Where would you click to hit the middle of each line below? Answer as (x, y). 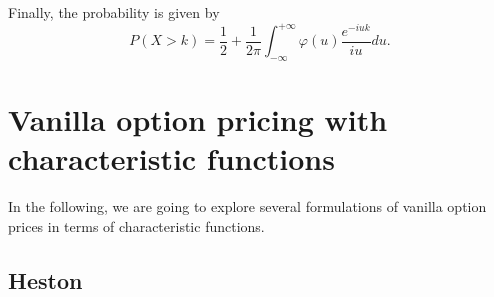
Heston (45, 279)
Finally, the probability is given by (114, 12)
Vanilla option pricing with (198, 119)
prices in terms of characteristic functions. (136, 225)
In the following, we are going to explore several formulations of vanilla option (247, 206)
